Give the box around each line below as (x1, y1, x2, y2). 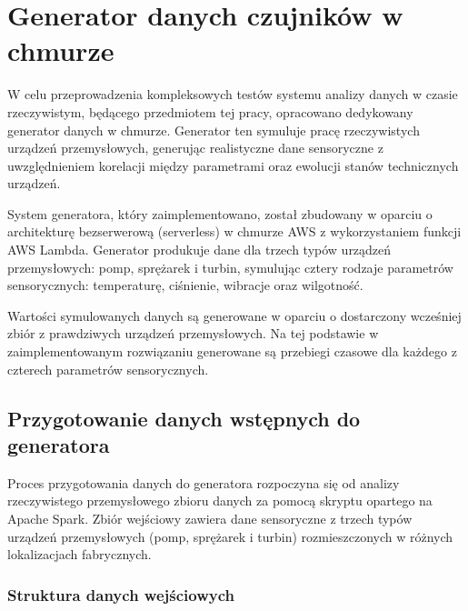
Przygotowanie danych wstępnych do (7, 404, 361, 432)
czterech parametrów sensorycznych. (7, 359, 209, 378)
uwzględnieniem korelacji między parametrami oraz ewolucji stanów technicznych (7, 155, 459, 175)
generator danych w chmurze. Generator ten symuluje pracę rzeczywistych (7, 120, 420, 139)
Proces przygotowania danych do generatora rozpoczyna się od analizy (7, 473, 400, 492)
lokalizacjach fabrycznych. (7, 545, 152, 564)
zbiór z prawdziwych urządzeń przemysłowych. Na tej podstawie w (7, 324, 379, 343)
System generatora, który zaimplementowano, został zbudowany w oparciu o (7, 204, 433, 223)
